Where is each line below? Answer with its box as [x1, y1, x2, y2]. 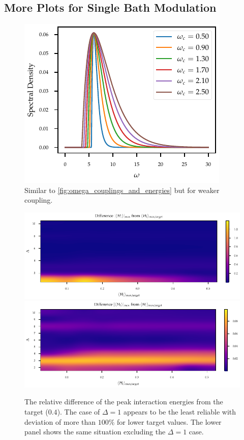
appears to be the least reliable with [123, 406, 236, 417]
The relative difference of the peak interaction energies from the [24, 396, 223, 407]
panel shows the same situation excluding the [24, 426, 166, 437]
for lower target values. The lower [117, 416, 222, 427]
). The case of [57, 406, 100, 417]
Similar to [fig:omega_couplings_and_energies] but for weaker [24, 184, 220, 195]
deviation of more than [24, 416, 96, 427]
